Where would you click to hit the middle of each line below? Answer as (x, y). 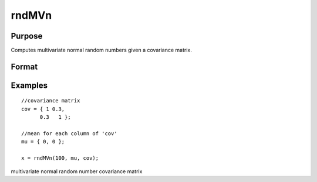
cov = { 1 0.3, (43, 109)
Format (24, 66)
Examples (29, 85)
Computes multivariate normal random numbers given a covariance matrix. (101, 50)
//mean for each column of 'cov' (69, 134)
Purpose (27, 36)
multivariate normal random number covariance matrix (77, 171)
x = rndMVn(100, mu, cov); (60, 158)
